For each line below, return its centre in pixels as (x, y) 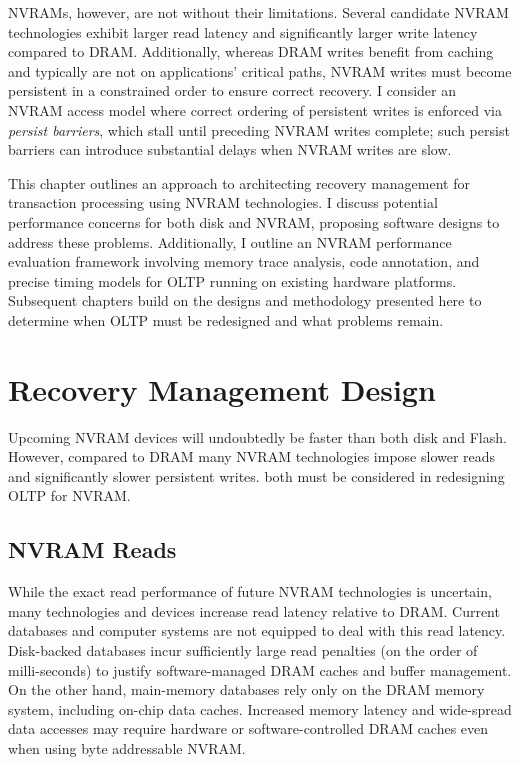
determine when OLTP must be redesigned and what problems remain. (226, 319)
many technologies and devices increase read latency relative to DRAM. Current (254, 610)
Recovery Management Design (222, 388)
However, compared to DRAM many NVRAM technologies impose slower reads (252, 456)
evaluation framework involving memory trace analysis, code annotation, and (244, 261)
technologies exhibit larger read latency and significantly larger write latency (243, 31)
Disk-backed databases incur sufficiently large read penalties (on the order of (243, 649)
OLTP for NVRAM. (69, 495)
